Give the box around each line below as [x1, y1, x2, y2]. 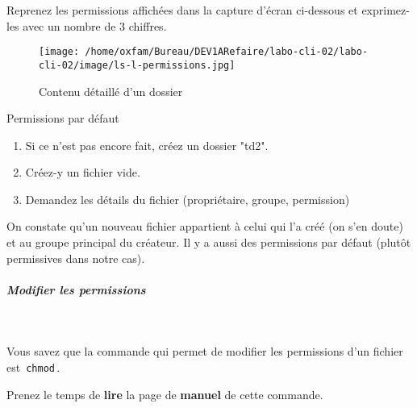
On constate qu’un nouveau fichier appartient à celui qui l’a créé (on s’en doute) [6, 218, 403, 235]
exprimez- [361, 2, 410, 18]
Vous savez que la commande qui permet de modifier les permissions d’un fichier [6, 343, 403, 360]
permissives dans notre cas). [6, 249, 145, 266]
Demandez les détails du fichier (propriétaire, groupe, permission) [25, 190, 350, 207]
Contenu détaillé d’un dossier [39, 82, 183, 99]
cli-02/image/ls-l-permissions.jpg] [39, 59, 236, 71]
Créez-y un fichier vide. [25, 164, 140, 181]
